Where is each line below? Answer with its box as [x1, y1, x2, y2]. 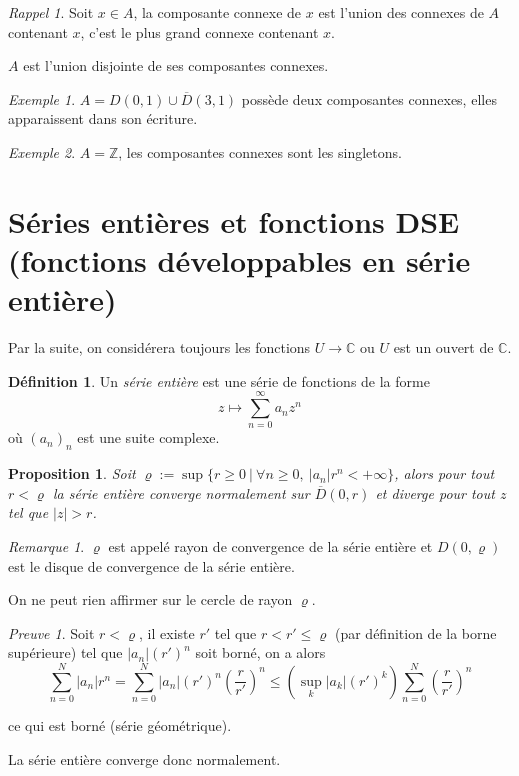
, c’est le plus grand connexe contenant [80, 21, 319, 42]
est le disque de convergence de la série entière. [8, 555, 295, 576]
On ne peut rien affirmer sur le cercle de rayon [8, 589, 293, 610]
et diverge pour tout [375, 482, 495, 503]
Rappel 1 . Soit [8, 2, 94, 22]
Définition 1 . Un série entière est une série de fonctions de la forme [8, 370, 430, 391]
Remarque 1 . [8, 535, 85, 556]
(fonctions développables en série [8, 239, 471, 280]
